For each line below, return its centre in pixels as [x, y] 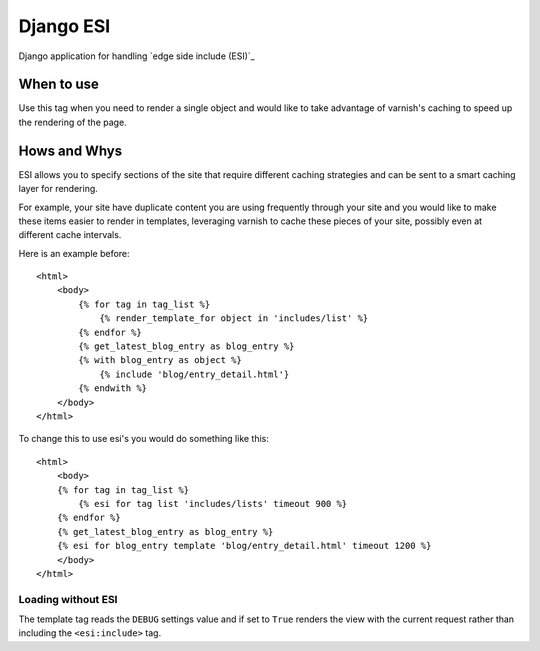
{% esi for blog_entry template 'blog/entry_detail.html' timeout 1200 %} [244, 546]
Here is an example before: [74, 253]
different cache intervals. [70, 235]
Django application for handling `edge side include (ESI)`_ [136, 56]
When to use [59, 84]
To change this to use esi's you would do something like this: [144, 439]
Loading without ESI [68, 599]
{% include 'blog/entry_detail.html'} [194, 374]
